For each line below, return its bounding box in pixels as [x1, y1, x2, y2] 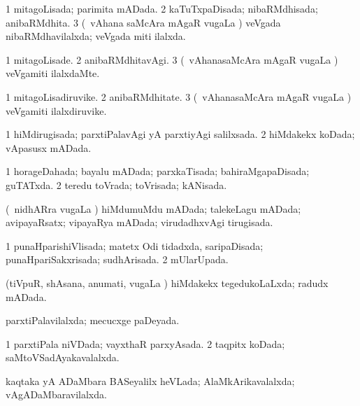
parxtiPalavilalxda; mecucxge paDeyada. [6, 313, 180, 328]
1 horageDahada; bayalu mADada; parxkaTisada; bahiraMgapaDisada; [6, 164, 310, 178]
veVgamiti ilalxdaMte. [6, 66, 100, 80]
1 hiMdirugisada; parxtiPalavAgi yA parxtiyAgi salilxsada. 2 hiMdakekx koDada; [6, 127, 355, 141]
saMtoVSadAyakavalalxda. [6, 350, 120, 365]
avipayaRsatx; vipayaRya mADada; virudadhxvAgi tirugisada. [6, 215, 273, 230]
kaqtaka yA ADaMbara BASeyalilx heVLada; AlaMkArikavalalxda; [6, 373, 295, 388]
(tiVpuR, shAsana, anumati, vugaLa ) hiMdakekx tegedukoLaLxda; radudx [6, 275, 329, 290]
